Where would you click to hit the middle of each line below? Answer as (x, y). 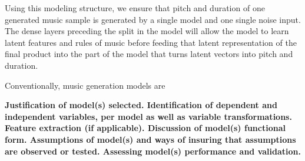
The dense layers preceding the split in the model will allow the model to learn (147, 31)
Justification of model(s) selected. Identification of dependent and (141, 105)
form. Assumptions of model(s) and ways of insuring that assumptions (150, 139)
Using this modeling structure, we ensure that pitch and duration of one (135, 8)
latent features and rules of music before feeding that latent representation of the (151, 42)
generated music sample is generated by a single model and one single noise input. (153, 19)
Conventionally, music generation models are (85, 85)
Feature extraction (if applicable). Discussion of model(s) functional (145, 128)
